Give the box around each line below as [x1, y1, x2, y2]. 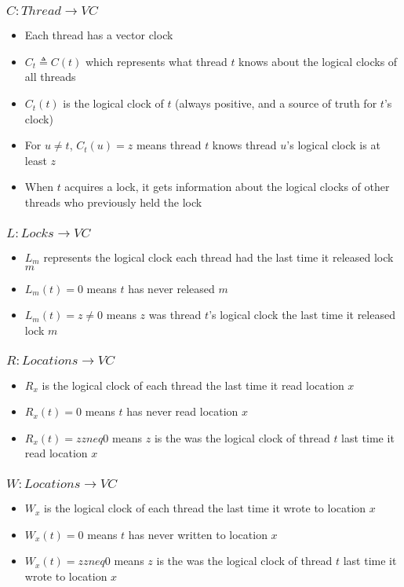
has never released [128, 280, 215, 296]
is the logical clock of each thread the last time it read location [42, 376, 344, 393]
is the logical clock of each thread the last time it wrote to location [44, 500, 366, 516]
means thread [136, 137, 202, 153]
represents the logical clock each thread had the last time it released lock [43, 248, 394, 265]
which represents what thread [86, 53, 227, 69]
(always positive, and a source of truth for [175, 95, 377, 112]
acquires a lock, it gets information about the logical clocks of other [64, 178, 390, 195]
